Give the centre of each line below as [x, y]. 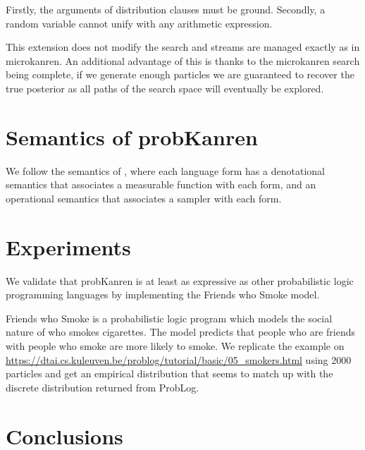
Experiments [68, 247]
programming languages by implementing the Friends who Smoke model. [163, 294]
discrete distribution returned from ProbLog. [103, 387]
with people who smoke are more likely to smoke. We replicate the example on [175, 345]
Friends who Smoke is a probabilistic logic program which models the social [169, 318]
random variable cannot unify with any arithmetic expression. [139, 23]
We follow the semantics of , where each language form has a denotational [165, 170]
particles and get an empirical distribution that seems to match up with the [169, 373]
